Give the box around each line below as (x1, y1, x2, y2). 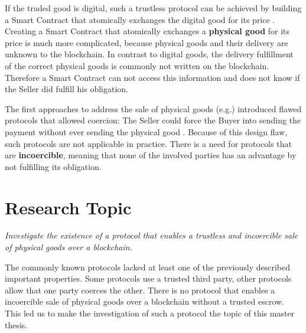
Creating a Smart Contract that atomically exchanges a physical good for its (5, 25, 290, 37)
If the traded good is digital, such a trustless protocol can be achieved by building (5, 2, 302, 14)
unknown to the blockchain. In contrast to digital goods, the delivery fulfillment (5, 48, 294, 60)
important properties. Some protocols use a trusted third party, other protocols (5, 272, 292, 285)
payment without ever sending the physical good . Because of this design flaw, (5, 125, 288, 138)
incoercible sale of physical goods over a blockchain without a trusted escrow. (5, 295, 285, 308)
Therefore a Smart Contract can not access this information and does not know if (5, 71, 300, 83)
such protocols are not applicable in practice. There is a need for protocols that (5, 137, 292, 149)
